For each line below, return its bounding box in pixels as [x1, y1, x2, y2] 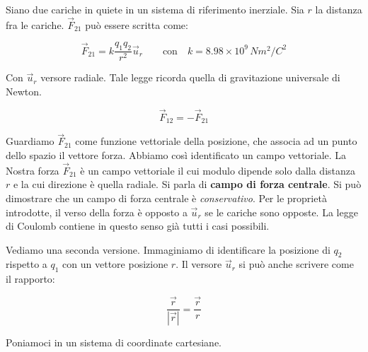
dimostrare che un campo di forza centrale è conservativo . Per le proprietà [6, 190, 327, 205]
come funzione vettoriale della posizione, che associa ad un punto [75, 134, 357, 148]
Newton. [6, 83, 42, 98]
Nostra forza [6, 163, 59, 177]
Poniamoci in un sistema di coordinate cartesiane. [6, 335, 222, 349]
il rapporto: [6, 271, 55, 286]
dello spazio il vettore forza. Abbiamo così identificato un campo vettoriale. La [6, 147, 347, 162]
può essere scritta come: [85, 17, 188, 32]
